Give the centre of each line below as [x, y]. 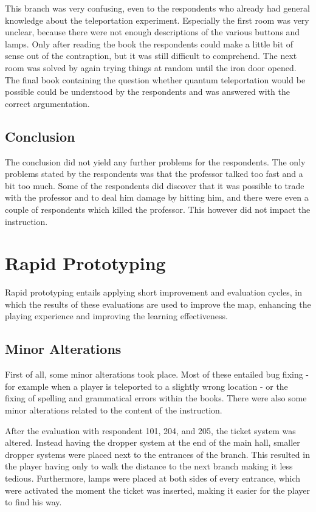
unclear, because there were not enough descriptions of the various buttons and [153, 32]
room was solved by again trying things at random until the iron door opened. [151, 67]
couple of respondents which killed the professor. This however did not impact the [158, 209]
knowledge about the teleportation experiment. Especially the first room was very [157, 20]
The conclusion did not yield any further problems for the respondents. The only [155, 161]
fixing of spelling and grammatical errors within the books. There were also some [156, 398]
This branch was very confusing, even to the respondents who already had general [157, 8]
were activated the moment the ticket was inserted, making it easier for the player [158, 490]
